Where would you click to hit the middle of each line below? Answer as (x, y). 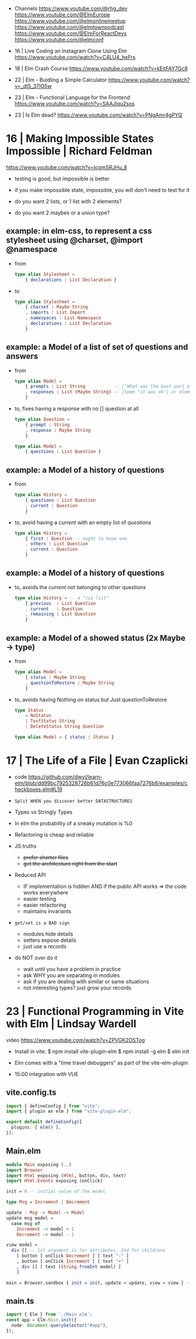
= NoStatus (38, 716)
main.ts (20, 1301)
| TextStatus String (50, 721)
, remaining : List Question (61, 614)
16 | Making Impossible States (80, 139)
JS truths (25, 846)
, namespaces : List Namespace (63, 318)
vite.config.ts (31, 1093)
